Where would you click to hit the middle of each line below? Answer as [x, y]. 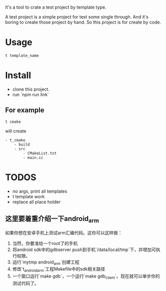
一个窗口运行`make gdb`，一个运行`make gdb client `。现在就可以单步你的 [86, 277]
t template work [28, 196]
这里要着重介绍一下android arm [52, 219]
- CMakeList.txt [40, 153]
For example [25, 110]
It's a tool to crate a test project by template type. [56, 7]
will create [16, 131]
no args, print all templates [40, 191]
